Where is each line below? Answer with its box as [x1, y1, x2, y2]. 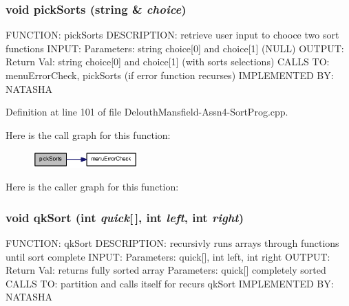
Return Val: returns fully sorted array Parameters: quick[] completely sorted [6, 263, 326, 277]
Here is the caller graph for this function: [6, 179, 179, 194]
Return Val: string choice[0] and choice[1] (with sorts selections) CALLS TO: [6, 54, 330, 69]
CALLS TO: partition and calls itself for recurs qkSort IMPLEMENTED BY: [6, 276, 334, 290]
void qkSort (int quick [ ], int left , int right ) [6, 208, 244, 226]
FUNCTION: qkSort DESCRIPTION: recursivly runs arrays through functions [6, 236, 339, 250]
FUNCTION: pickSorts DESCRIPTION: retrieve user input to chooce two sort [6, 28, 339, 42]
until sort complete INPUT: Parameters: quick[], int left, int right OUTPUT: [6, 249, 330, 263]
